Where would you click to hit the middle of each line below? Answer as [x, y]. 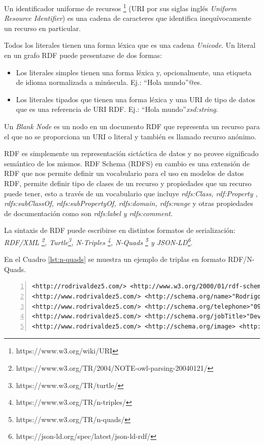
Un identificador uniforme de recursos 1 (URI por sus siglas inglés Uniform [120, 7]
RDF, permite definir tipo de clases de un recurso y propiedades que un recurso [128, 183]
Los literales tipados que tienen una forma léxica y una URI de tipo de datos [136, 99]
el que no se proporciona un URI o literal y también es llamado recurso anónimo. [130, 136]
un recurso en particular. [43, 28]
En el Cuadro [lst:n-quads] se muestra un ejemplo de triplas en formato [115, 259]
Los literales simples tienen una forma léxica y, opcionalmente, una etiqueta [134, 72]
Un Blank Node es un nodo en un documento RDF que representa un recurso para [132, 126]
